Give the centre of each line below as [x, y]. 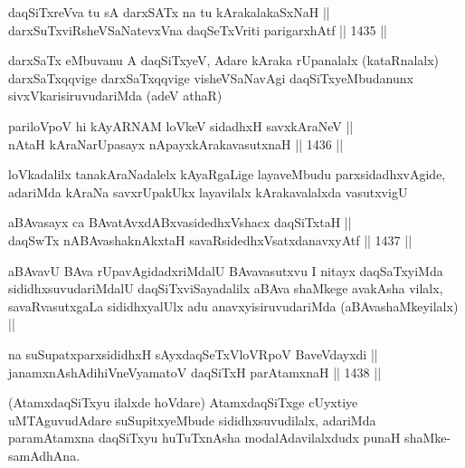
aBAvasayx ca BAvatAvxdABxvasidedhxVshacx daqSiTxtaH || [180, 222]
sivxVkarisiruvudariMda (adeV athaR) [115, 96]
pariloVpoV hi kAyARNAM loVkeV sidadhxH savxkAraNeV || [181, 125]
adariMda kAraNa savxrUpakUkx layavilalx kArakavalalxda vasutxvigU [208, 191]
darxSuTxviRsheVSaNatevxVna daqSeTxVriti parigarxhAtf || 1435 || [198, 29]
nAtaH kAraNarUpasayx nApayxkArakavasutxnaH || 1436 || [176, 143]
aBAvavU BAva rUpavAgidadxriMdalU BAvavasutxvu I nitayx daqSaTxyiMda [226, 270]
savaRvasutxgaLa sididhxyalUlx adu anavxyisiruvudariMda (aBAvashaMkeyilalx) [233, 306]
